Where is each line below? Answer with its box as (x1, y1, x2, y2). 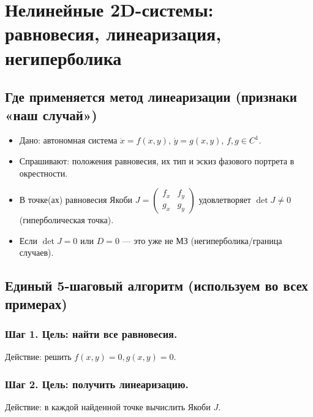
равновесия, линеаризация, (5, 21, 222, 46)
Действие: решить (5, 350, 72, 363)
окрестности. (19, 166, 68, 179)
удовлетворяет (198, 193, 251, 206)
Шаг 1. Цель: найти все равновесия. (5, 326, 178, 341)
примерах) (5, 294, 67, 313)
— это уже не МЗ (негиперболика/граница (122, 234, 282, 247)
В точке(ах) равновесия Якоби (19, 193, 133, 206)
